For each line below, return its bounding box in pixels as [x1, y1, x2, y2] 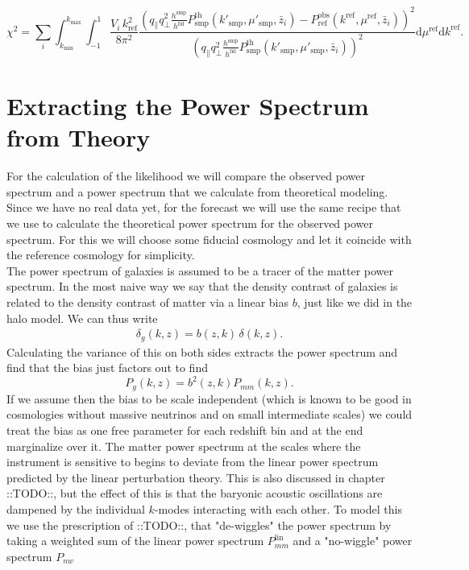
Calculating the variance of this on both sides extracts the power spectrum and [6, 343, 398, 360]
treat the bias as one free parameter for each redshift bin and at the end [6, 421, 363, 438]
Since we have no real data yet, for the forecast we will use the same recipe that [6, 199, 401, 216]
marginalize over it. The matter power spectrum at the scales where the [6, 437, 361, 454]
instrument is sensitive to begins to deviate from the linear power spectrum [6, 453, 379, 470]
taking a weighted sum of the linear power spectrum [6, 532, 264, 549]
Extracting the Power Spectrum [6, 89, 369, 122]
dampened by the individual [6, 500, 145, 517]
